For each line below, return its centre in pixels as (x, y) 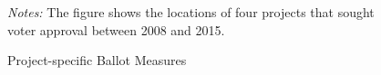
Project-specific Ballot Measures (97, 60)
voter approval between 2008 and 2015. (116, 29)
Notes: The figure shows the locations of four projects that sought (191, 12)
